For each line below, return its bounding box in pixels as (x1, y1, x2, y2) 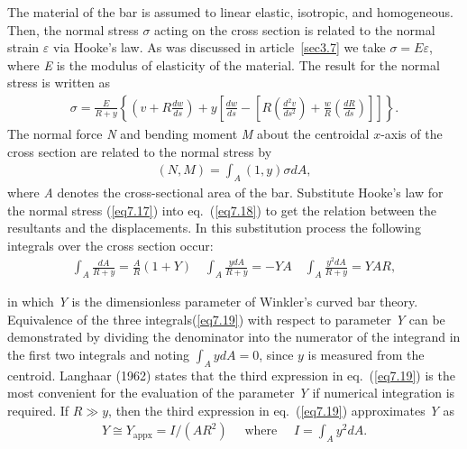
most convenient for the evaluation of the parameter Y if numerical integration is (7, 383, 455, 402)
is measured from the (307, 344, 425, 363)
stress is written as (7, 73, 110, 92)
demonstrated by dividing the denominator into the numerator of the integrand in (7, 327, 461, 346)
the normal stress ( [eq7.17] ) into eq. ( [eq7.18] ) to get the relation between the (7, 200, 436, 219)
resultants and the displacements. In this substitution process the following (7, 218, 421, 237)
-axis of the (380, 124, 443, 142)
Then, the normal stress (7, 20, 139, 39)
